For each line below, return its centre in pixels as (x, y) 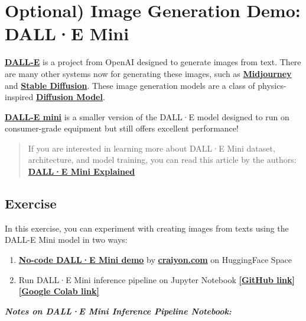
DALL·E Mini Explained (82, 171)
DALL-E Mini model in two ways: (66, 240)
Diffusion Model (69, 97)
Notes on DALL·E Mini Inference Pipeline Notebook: (118, 311)
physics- (272, 85)
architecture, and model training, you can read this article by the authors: (162, 160)
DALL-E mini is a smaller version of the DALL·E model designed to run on (147, 116)
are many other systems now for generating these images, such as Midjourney (148, 73)
